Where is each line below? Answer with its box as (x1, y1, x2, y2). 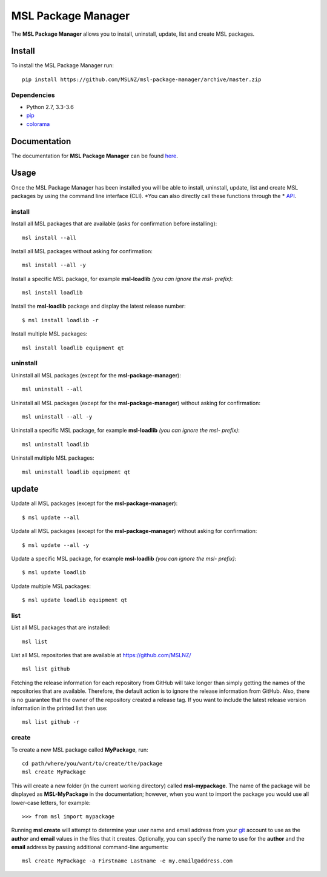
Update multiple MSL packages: (11, 582, 91, 590)
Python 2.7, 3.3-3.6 (26, 103, 74, 110)
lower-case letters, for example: (11, 799, 91, 806)
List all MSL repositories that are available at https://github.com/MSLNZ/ (11, 652, 191, 659)
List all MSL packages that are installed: (11, 624, 110, 631)
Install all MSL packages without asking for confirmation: (11, 247, 153, 254)
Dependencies (11, 91, 56, 99)
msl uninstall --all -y (22, 413, 93, 420)
